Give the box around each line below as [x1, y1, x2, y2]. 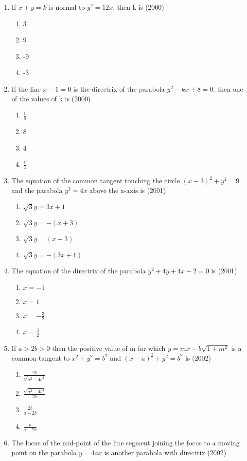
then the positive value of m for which [52, 343, 166, 353]
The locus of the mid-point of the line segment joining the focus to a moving [11, 437, 240, 447]
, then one [213, 83, 243, 94]
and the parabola [11, 185, 63, 195]
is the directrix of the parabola [73, 83, 165, 94]
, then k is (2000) [113, 2, 164, 12]
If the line [11, 83, 41, 94]
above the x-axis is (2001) [89, 185, 166, 195]
